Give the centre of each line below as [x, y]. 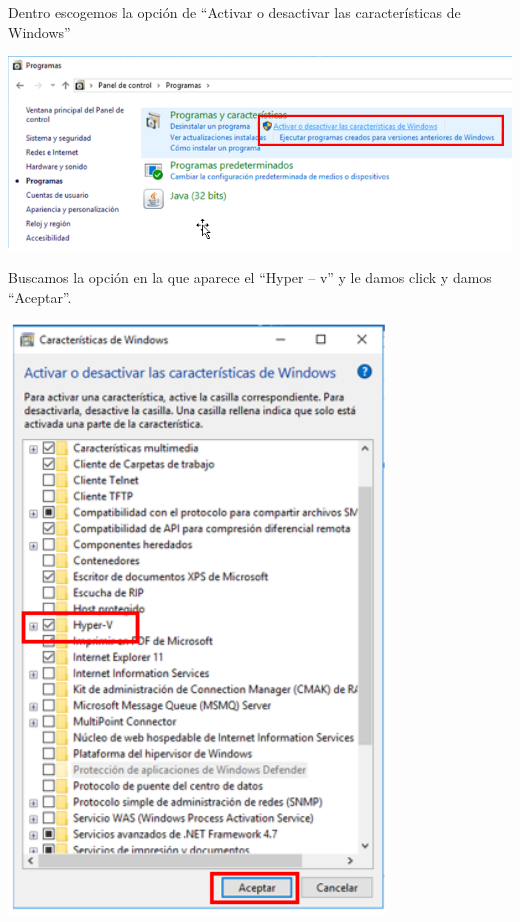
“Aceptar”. [40, 296]
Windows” [39, 31]
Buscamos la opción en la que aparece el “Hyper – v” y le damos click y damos [250, 277]
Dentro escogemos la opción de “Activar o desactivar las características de [234, 12]
